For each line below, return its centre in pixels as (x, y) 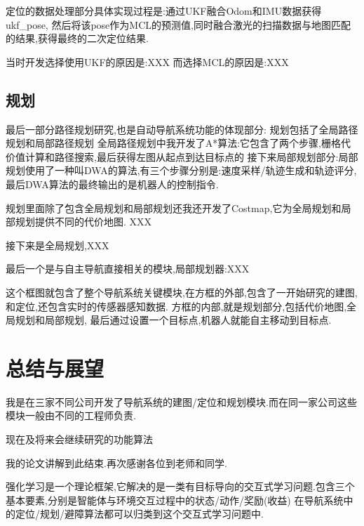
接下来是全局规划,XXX (58, 245)
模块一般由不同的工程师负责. (71, 415)
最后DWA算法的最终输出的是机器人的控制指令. (112, 184)
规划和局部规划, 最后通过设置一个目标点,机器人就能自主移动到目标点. (173, 320)
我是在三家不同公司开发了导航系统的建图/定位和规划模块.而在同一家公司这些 (181, 401)
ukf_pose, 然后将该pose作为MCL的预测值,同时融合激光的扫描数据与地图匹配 (178, 24)
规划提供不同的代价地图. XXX (83, 222)
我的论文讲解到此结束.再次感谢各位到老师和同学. (116, 462)
